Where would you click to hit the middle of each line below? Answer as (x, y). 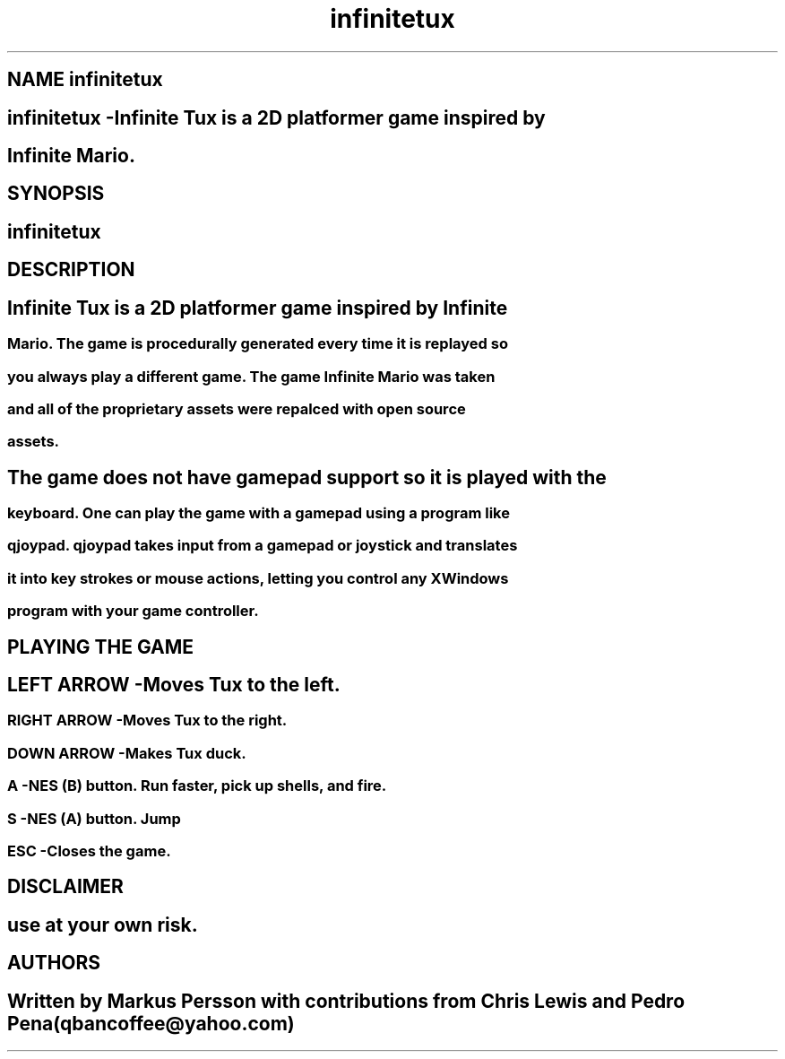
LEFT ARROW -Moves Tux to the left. (174, 685)
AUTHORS (54, 963)
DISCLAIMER (65, 887)
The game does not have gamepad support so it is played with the (307, 477)
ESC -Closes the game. (89, 851)
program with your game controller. (133, 611)
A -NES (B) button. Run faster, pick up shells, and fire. (197, 786)
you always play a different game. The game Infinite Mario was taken (251, 376)
